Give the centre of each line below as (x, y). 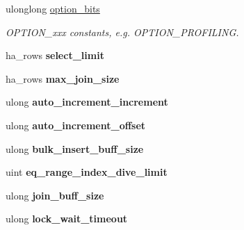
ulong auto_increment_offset (76, 125)
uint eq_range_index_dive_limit (87, 172)
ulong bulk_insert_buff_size (75, 148)
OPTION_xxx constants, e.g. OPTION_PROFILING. (122, 32)
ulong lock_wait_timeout (67, 219)
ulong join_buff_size (55, 195)
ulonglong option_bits (53, 8)
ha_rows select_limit (55, 55)
